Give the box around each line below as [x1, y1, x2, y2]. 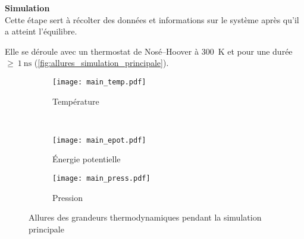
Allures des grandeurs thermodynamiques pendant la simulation [29, 211, 262, 224]
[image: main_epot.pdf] [52, 136, 146, 144]
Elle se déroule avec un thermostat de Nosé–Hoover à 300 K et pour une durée [5, 45, 293, 57]
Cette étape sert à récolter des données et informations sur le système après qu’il [5, 13, 299, 26]
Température [52, 95, 99, 107]
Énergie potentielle [52, 153, 121, 165]
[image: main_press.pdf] [52, 174, 151, 183]
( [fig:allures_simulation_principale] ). [34, 56, 169, 69]
